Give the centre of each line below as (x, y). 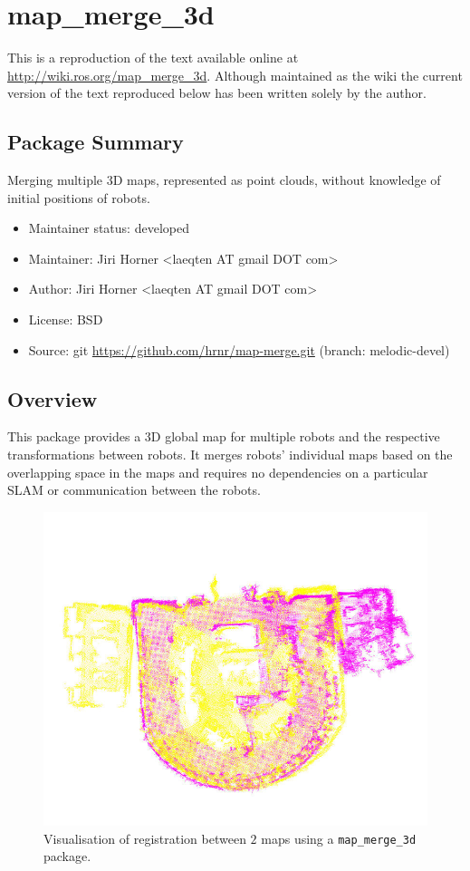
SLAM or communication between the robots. (134, 490)
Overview (53, 398)
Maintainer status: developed (109, 228)
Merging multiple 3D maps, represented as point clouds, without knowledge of (224, 180)
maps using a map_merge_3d (339, 838)
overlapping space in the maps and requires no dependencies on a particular (218, 472)
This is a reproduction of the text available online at (153, 58)
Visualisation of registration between (145, 838)
